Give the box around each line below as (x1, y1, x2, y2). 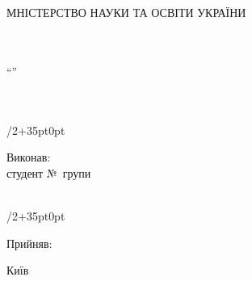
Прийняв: (6, 234, 52, 251)
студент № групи (6, 164, 91, 181)
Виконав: (6, 149, 51, 166)
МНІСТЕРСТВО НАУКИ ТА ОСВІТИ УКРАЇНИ (6, 4, 246, 20)
